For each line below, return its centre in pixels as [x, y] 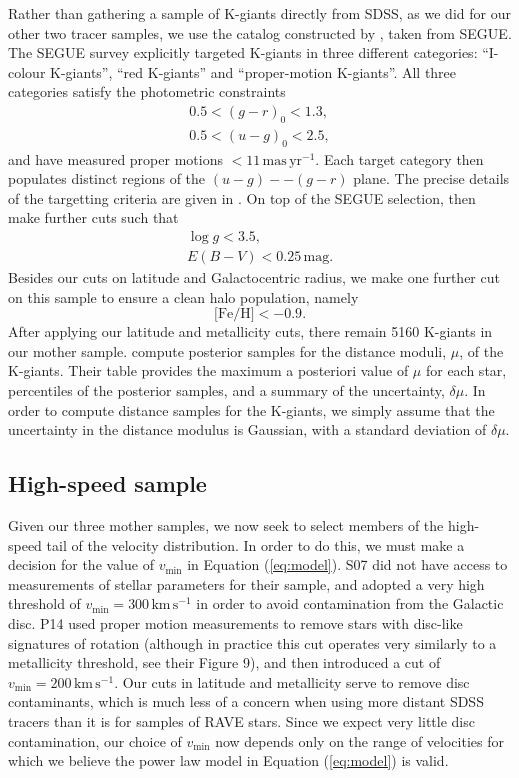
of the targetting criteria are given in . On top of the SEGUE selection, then [242, 197]
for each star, [466, 370]
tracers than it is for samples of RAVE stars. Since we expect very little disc [241, 720]
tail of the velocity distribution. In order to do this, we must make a [255, 544]
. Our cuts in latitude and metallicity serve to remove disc [292, 681]
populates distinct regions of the [107, 178]
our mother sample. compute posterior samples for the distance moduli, [227, 350]
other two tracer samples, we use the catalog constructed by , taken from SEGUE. [260, 32]
